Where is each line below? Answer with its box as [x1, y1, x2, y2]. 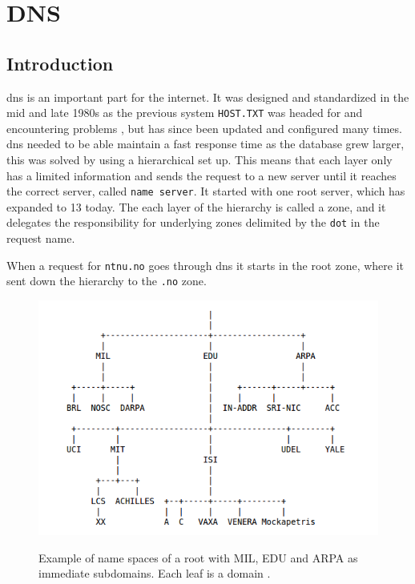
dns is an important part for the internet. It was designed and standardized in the [6, 88, 409, 105]
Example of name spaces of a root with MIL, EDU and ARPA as [38, 549, 358, 566]
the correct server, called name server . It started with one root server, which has [6, 183, 405, 199]
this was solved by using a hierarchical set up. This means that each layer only [6, 151, 393, 168]
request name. [6, 230, 75, 247]
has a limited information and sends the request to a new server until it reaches [6, 167, 397, 183]
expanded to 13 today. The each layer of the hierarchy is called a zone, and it [6, 198, 386, 215]
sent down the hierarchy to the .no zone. [6, 272, 207, 289]
